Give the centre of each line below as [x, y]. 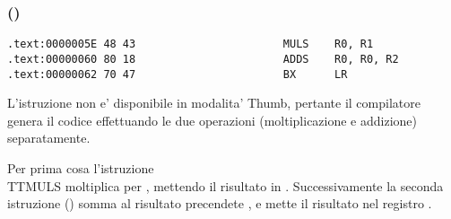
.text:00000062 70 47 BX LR [178, 74]
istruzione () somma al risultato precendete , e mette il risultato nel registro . [220, 203]
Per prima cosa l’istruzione [81, 167]
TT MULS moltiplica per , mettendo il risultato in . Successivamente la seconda [225, 185]
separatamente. [49, 138]
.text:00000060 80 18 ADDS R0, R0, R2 [203, 59]
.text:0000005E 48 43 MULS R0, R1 [191, 44]
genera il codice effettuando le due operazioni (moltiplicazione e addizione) [212, 120]
